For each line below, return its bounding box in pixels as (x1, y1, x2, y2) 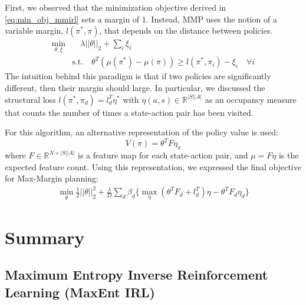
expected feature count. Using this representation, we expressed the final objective (5, 160, 301, 173)
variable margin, (5, 24, 64, 37)
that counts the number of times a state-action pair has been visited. (5, 106, 254, 118)
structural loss (5, 93, 56, 105)
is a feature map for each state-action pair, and (78, 149, 248, 161)
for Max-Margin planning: (5, 172, 98, 184)
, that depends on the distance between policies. (99, 24, 273, 37)
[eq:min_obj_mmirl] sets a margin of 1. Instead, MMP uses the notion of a (5, 12, 277, 25)
